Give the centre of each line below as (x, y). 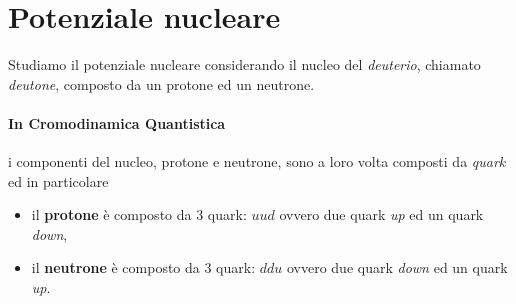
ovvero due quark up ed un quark (381, 214)
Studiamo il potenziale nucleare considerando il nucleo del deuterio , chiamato (244, 64)
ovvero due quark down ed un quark (397, 267)
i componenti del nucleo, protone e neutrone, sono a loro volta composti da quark (257, 161)
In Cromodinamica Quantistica (117, 122)
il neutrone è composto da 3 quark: (143, 267)
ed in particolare (58, 180)
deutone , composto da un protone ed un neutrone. (161, 83)
